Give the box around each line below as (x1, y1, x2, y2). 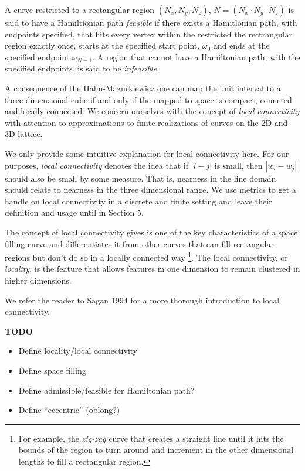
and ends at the (213, 39, 270, 52)
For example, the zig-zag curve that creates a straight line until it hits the (18, 432, 284, 444)
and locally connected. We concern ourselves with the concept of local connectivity (5, 105, 300, 117)
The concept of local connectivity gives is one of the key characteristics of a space (5, 226, 298, 238)
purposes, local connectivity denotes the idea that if (5, 159, 188, 171)
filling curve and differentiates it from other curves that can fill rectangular (5, 237, 274, 250)
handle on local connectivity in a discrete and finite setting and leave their (5, 194, 272, 207)
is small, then (214, 159, 263, 171)
